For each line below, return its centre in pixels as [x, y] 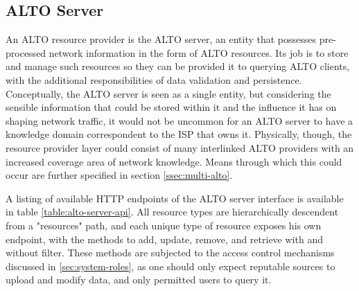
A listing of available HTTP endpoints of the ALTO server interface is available [175, 198]
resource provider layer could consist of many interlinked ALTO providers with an [180, 147]
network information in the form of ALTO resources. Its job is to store [199, 52]
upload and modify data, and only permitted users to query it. [139, 280]
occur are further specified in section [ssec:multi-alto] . [119, 175]
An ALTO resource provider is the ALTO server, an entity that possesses [161, 39]
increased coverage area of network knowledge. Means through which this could [174, 161]
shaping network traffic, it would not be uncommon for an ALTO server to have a [179, 120]
